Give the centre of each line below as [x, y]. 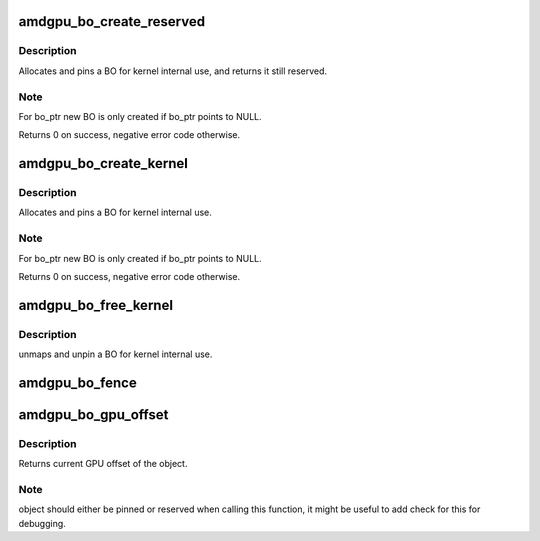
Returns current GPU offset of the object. [103, 464]
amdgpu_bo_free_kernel [96, 305]
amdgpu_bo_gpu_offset [93, 414]
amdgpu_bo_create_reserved [111, 21]
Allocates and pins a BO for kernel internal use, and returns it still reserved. [173, 71]
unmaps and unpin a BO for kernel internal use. [115, 354]
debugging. [42, 523]
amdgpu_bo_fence [77, 382]
